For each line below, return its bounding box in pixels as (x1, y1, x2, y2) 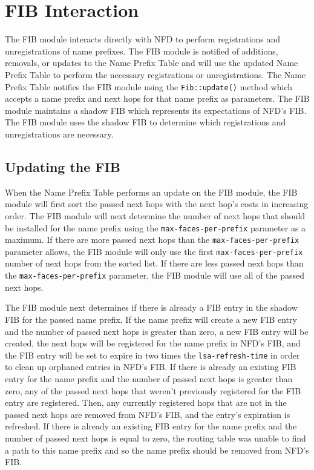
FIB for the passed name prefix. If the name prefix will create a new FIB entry (5, 313, 297, 325)
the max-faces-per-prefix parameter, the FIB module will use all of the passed (5, 269, 305, 282)
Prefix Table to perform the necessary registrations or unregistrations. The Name (5, 68, 306, 81)
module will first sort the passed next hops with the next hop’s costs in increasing (5, 197, 309, 210)
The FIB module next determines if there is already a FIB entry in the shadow (5, 301, 298, 314)
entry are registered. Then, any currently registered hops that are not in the (5, 396, 287, 409)
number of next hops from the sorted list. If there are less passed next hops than (5, 257, 304, 270)
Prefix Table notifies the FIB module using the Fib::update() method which (5, 80, 292, 93)
